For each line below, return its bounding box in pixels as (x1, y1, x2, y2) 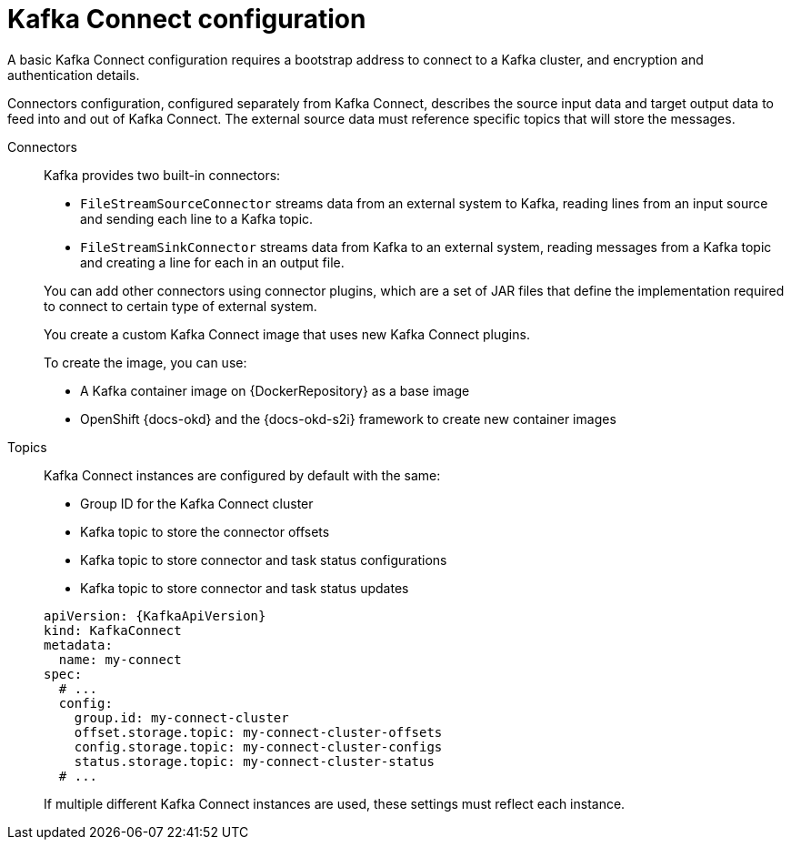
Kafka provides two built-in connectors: (44, 166, 281, 183)
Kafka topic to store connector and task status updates (80, 580, 409, 596)
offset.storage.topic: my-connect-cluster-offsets (74, 724, 443, 740)
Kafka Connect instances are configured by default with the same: (44, 467, 441, 483)
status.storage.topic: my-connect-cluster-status (74, 753, 435, 769)
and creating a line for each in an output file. (80, 254, 345, 270)
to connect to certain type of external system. (44, 297, 317, 314)
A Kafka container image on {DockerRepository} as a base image (80, 382, 470, 398)
